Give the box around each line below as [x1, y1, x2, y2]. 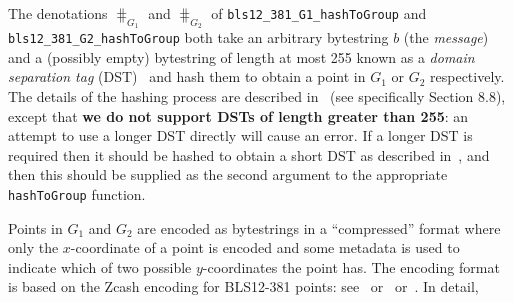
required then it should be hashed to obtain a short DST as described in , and [8, 144, 490, 165]
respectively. [430, 66, 505, 87]
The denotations [8, 3, 108, 23]
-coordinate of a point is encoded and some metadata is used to [70, 237, 460, 258]
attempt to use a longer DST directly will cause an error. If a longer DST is [8, 125, 473, 146]
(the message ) [403, 27, 489, 48]
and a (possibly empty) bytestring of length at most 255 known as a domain [8, 46, 475, 67]
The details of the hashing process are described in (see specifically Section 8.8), [8, 86, 506, 107]
